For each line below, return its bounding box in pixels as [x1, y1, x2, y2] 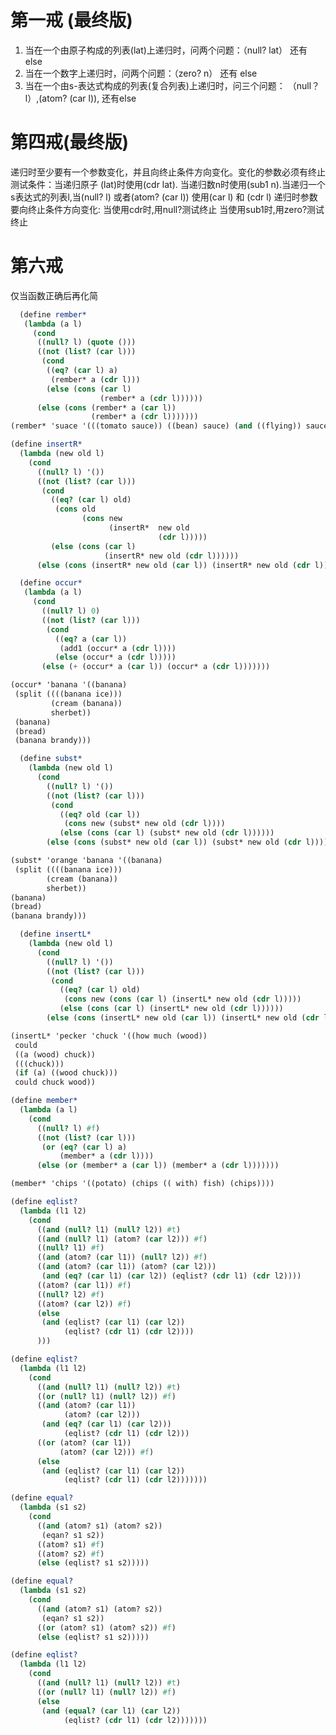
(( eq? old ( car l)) [59, 809, 141, 820]
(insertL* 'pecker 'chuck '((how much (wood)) [10, 1031, 208, 1041]
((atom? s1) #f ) [36, 1539, 105, 1550]
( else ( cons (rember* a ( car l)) [36, 402, 177, 413]
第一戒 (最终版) [10, 9, 133, 32]
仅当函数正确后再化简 [10, 289, 98, 301]
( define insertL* [19, 929, 92, 940]
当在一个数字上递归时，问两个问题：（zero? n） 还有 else [24, 67, 258, 79]
